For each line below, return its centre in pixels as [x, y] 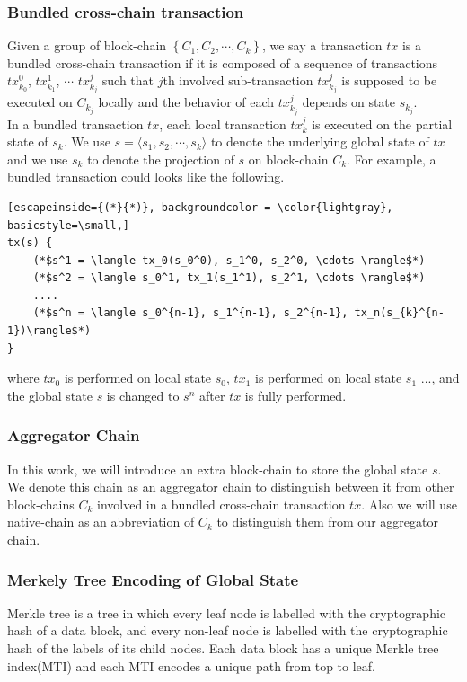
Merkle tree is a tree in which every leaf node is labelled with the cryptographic [227, 612]
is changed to [143, 395]
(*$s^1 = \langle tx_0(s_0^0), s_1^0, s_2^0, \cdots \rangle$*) [229, 260]
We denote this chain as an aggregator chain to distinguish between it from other [231, 487]
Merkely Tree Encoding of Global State [153, 579]
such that [128, 80]
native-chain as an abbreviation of [101, 522]
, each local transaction [223, 124]
